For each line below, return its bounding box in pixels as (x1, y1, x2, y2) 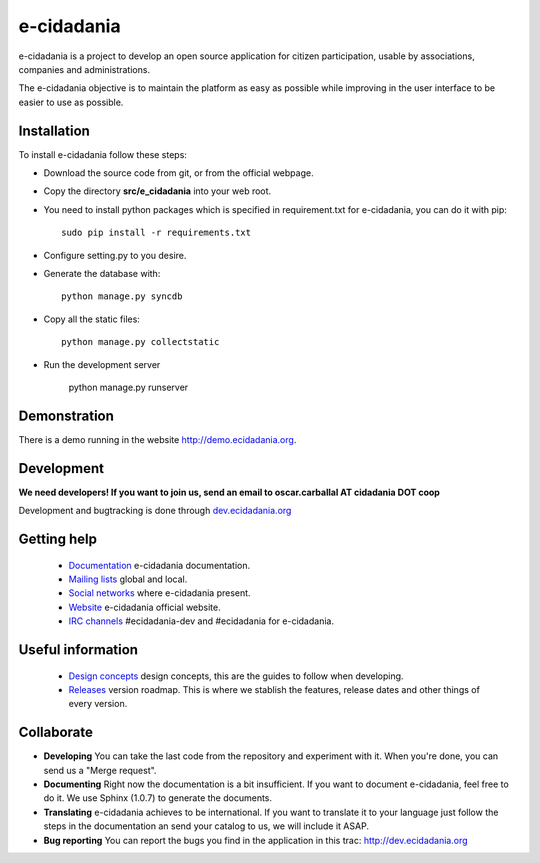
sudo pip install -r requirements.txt (61, 227, 252, 239)
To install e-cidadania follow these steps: (18, 148, 187, 160)
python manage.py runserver (68, 381, 189, 393)
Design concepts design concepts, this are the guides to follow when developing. (68, 670, 404, 682)
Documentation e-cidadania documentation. (68, 559, 251, 571)
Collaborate (18, 724, 94, 741)
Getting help (18, 530, 97, 547)
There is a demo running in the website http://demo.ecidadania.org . (18, 433, 297, 445)
